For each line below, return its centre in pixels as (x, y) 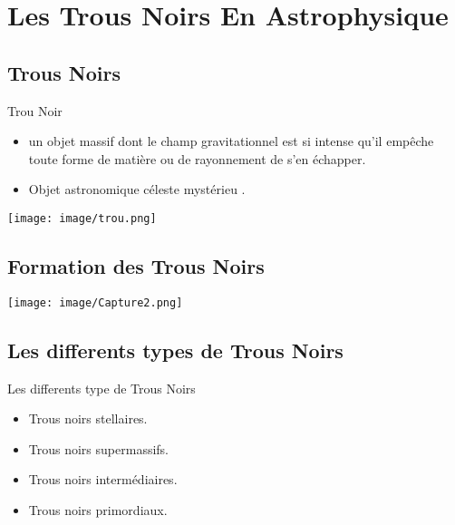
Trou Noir (35, 110)
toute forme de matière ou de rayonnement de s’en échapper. (197, 158)
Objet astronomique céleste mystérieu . (137, 189)
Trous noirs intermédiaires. (103, 479)
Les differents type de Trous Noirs (102, 388)
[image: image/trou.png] (82, 218)
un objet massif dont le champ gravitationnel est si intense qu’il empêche (231, 141)
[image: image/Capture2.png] (95, 302)
